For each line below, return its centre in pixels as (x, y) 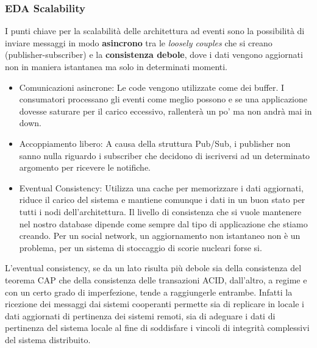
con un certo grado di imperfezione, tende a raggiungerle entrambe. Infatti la (149, 292)
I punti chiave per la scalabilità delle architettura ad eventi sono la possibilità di (155, 31)
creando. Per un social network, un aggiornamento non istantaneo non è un (160, 236)
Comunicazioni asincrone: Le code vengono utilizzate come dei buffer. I (152, 87)
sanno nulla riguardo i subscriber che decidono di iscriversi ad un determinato (165, 155)
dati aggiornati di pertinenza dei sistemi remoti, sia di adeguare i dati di (140, 315)
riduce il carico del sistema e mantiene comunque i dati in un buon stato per (162, 200)
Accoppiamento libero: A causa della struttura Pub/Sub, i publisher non (155, 143)
